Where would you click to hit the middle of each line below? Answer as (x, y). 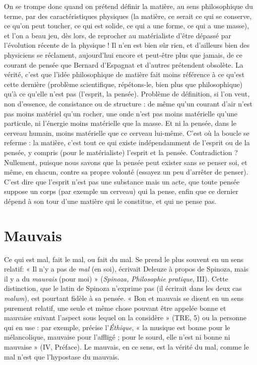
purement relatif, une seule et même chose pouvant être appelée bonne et (115, 308)
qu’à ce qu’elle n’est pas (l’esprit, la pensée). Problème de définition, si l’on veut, (127, 94)
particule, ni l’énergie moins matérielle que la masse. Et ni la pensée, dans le (120, 123)
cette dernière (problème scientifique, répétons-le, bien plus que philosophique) (123, 84)
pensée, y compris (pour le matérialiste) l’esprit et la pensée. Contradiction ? (121, 152)
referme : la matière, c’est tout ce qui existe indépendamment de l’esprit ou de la (127, 142)
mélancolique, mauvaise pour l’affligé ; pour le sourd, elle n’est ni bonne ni (117, 337)
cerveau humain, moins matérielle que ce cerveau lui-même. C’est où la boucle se (127, 133)
